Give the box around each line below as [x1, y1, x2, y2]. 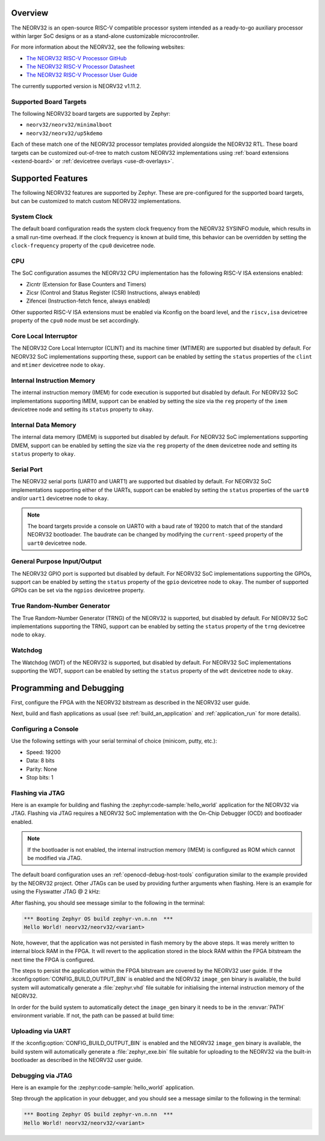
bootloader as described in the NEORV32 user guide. [11, 1056, 143, 1063]
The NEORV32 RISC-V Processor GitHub [26, 54, 127, 61]
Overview [11, 8, 49, 18]
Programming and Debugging [11, 683, 125, 693]
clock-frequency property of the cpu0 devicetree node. [11, 242, 156, 250]
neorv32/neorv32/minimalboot [26, 121, 113, 128]
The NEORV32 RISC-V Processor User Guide [26, 71, 138, 78]
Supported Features [11, 173, 88, 183]
